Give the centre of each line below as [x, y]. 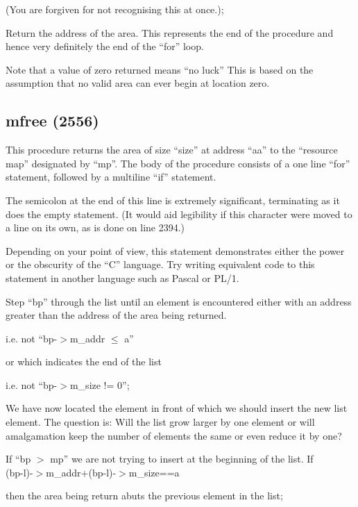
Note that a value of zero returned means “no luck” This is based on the [160, 69]
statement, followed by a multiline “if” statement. [111, 177]
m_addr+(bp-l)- [81, 472]
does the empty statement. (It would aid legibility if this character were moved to [179, 214]
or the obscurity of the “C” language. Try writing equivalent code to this [160, 264]
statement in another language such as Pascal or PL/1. [122, 277]
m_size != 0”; [100, 384]
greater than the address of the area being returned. [116, 315]
